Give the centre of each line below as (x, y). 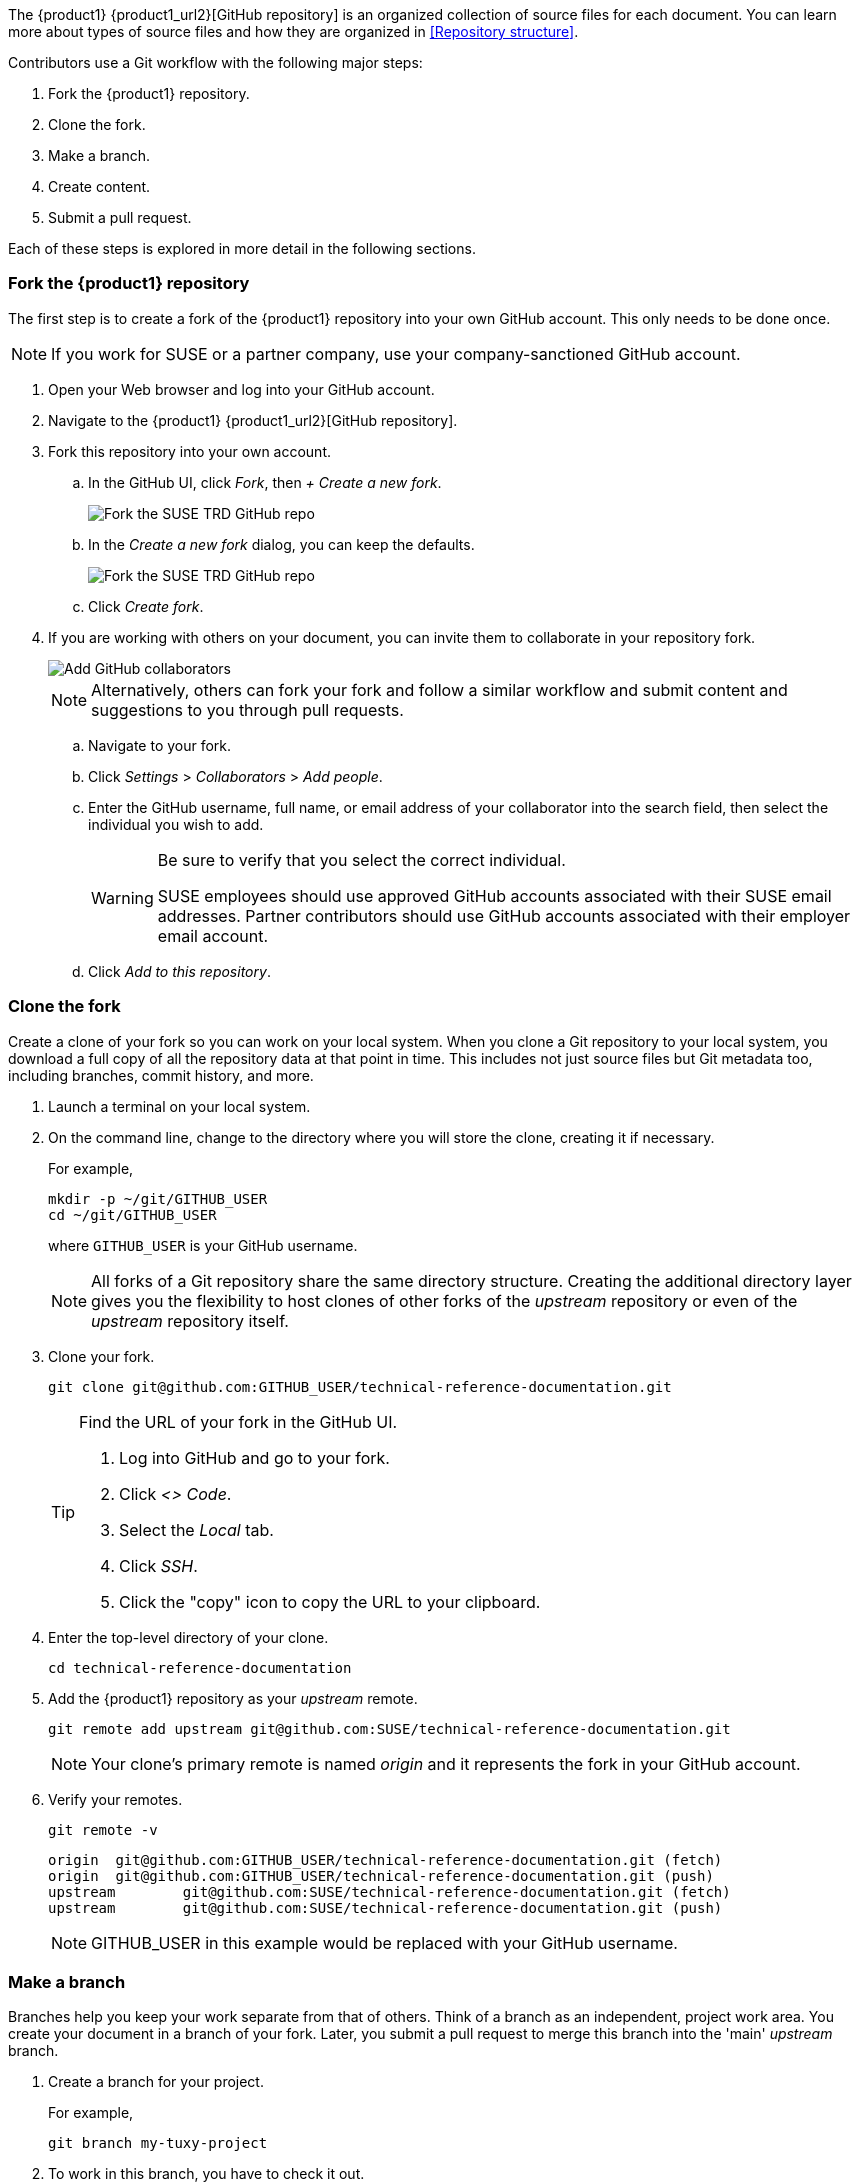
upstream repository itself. (190, 1320)
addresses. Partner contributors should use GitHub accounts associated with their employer (504, 915)
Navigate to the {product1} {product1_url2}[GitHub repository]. (253, 420)
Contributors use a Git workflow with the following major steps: (215, 62)
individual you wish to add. (176, 824)
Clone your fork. (101, 1356)
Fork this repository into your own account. (190, 451)
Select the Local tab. (196, 1529)
